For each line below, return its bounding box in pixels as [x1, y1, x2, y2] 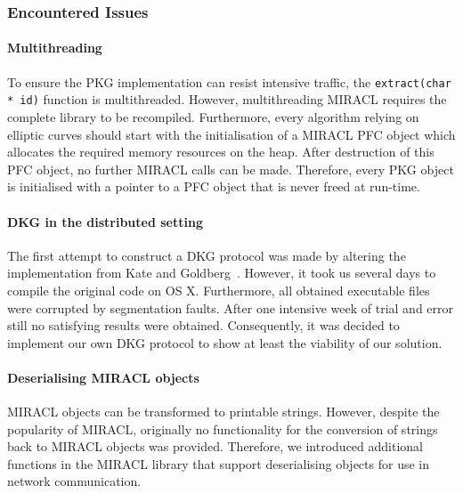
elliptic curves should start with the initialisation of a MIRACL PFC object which [7, 125, 456, 143]
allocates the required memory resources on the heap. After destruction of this [7, 142, 435, 161]
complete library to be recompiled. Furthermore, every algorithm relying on [7, 107, 419, 125]
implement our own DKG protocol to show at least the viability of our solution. [7, 333, 443, 352]
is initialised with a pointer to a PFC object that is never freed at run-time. [7, 177, 420, 196]
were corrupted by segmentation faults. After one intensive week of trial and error [7, 298, 454, 317]
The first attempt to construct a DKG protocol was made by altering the [7, 246, 406, 264]
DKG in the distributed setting [7, 212, 203, 230]
